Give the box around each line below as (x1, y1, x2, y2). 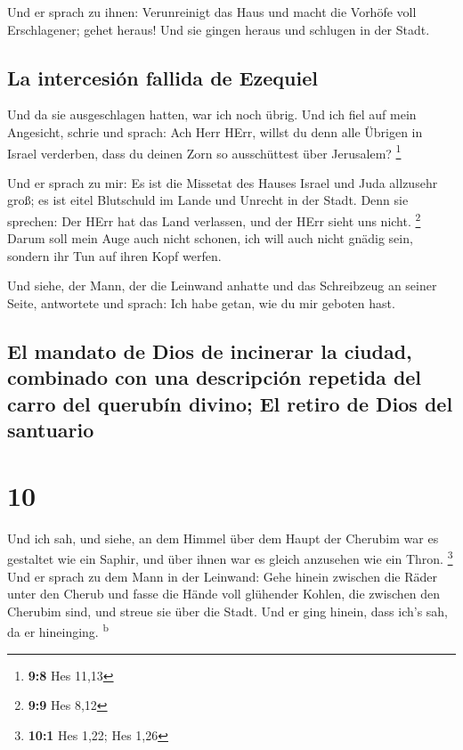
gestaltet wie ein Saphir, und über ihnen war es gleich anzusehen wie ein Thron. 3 (7, 547, 453, 567)
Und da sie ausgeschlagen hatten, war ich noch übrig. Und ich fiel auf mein (7, 105, 417, 124)
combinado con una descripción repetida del (7, 363, 422, 391)
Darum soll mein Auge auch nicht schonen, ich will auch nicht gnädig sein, (7, 229, 413, 248)
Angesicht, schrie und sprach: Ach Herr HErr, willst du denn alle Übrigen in (7, 122, 423, 141)
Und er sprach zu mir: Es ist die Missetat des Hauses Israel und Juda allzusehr (7, 173, 438, 192)
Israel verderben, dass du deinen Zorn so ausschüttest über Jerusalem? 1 (7, 141, 402, 162)
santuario (7, 416, 94, 444)
